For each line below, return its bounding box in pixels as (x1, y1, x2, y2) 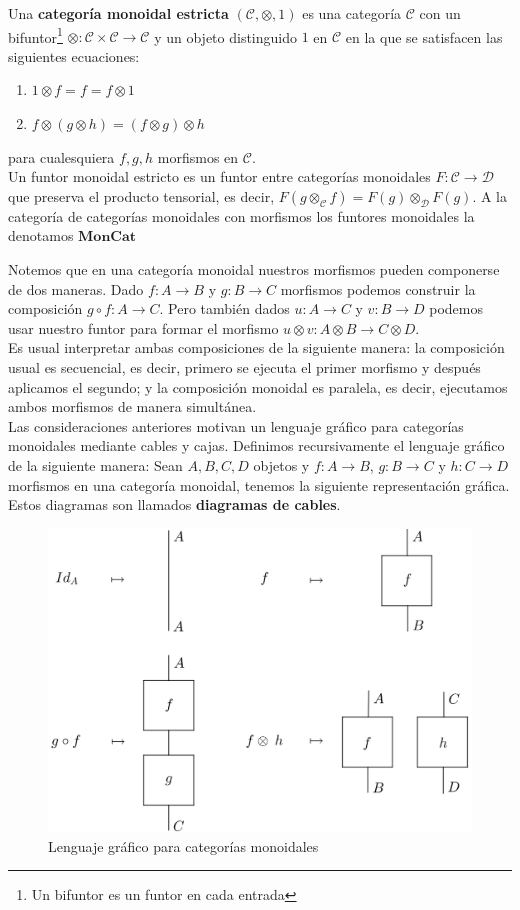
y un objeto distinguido (154, 26, 298, 47)
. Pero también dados (159, 298, 290, 319)
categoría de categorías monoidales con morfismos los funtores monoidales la (8, 205, 475, 226)
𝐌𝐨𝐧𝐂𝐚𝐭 (78, 230, 137, 245)
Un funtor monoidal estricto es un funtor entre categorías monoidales (8, 166, 431, 187)
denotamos (8, 225, 74, 246)
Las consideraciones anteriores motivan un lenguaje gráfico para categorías (8, 415, 464, 436)
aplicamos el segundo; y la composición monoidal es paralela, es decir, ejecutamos (8, 376, 508, 397)
